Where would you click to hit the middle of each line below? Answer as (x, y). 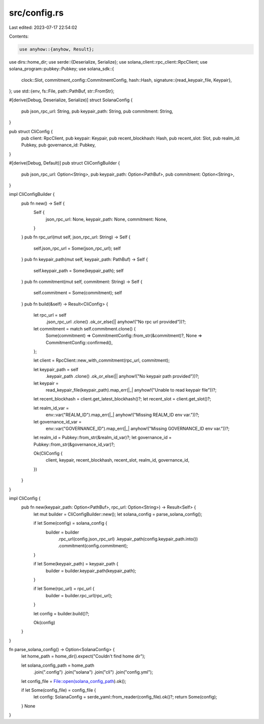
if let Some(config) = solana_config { (70, 523)
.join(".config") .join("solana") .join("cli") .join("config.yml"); (93, 672)
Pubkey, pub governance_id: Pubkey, (59, 145)
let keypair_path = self (56, 369)
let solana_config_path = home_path (58, 665)
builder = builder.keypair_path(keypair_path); (91, 571)
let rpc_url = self (50, 315)
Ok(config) (44, 622)
